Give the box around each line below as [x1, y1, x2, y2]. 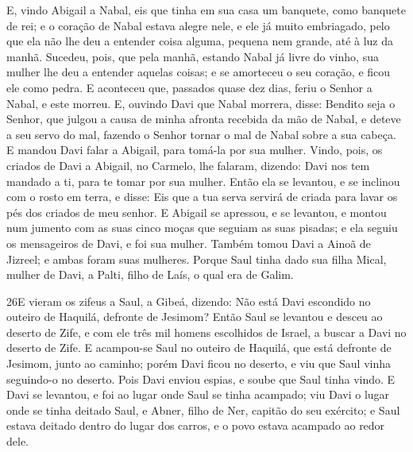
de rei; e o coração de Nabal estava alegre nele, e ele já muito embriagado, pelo [6, 17, 390, 33]
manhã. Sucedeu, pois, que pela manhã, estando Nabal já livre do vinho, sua [6, 48, 379, 64]
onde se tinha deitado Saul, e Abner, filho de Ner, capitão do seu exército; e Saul [6, 401, 400, 418]
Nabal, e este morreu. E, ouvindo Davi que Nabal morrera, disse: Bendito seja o [6, 95, 396, 111]
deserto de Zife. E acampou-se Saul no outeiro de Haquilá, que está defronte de [6, 339, 392, 356]
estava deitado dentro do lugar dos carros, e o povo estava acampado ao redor [6, 417, 385, 434]
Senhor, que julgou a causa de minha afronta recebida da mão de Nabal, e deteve [6, 110, 401, 127]
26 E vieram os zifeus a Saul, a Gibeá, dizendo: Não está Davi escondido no [6, 292, 371, 309]
